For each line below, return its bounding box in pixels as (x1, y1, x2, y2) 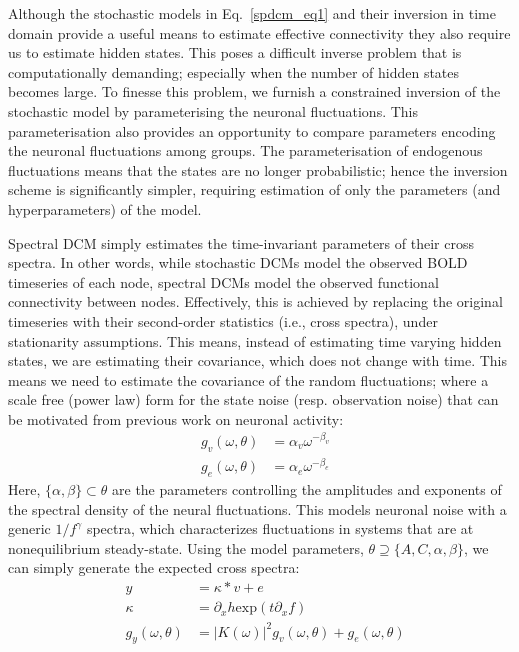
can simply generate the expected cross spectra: (8, 557, 300, 578)
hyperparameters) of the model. (8, 198, 202, 219)
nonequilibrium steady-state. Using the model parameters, (8, 537, 364, 558)
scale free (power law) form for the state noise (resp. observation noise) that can (8, 389, 499, 410)
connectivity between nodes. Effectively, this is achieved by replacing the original (8, 291, 503, 312)
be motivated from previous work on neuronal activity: (8, 408, 344, 429)
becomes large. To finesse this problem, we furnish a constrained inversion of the (8, 81, 501, 102)
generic (8, 518, 51, 539)
